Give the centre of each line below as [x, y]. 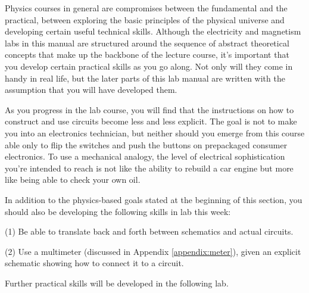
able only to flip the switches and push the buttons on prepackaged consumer [146, 144]
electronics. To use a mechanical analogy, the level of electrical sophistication [145, 156]
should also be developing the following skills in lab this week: [118, 211]
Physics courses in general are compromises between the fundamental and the [146, 8]
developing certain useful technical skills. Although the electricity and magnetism [153, 31]
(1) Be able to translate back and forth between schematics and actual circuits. [149, 231]
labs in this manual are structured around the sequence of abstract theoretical [147, 43]
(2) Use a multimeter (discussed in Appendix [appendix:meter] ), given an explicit [153, 251]
